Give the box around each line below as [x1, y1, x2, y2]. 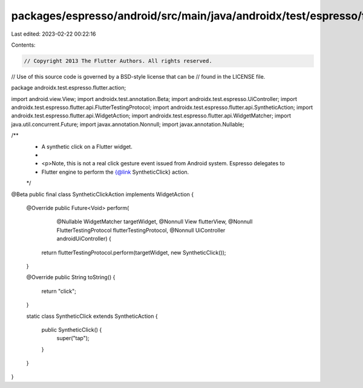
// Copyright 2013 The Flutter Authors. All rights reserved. [24, 58, 212, 64]
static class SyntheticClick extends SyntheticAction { [26, 312, 158, 320]
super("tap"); [56, 335, 90, 342]
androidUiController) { [56, 235, 112, 242]
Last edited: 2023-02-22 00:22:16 [11, 30, 96, 38]
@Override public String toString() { [26, 274, 116, 281]
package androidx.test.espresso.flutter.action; [11, 84, 126, 91]
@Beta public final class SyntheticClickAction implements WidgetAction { [11, 191, 194, 198]
